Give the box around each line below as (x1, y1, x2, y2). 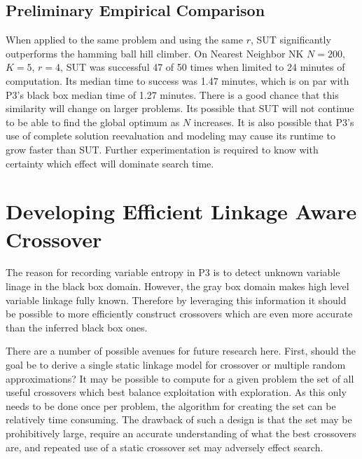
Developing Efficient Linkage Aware (6, 197, 357, 226)
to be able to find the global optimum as (6, 114, 180, 129)
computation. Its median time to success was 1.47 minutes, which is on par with (6, 73, 349, 88)
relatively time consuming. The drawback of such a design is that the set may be (6, 412, 352, 427)
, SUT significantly (250, 32, 331, 47)
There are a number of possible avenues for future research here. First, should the (6, 343, 356, 358)
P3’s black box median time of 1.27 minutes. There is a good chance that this (6, 87, 339, 102)
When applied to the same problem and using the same (6, 32, 243, 47)
